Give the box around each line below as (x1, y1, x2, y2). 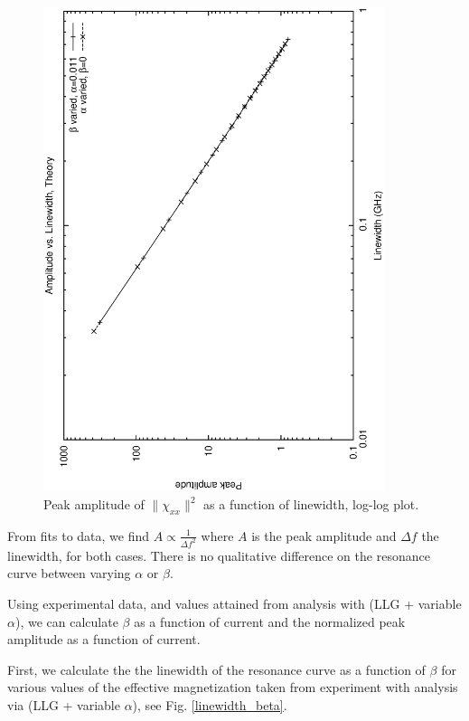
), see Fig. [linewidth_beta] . (132, 695, 287, 714)
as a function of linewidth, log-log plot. (203, 495, 419, 514)
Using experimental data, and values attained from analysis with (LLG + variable (7, 593, 462, 612)
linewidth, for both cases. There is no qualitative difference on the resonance (7, 545, 430, 564)
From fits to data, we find (7, 526, 150, 545)
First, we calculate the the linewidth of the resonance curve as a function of (7, 659, 426, 678)
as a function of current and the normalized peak (134, 612, 406, 631)
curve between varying (7, 564, 131, 583)
